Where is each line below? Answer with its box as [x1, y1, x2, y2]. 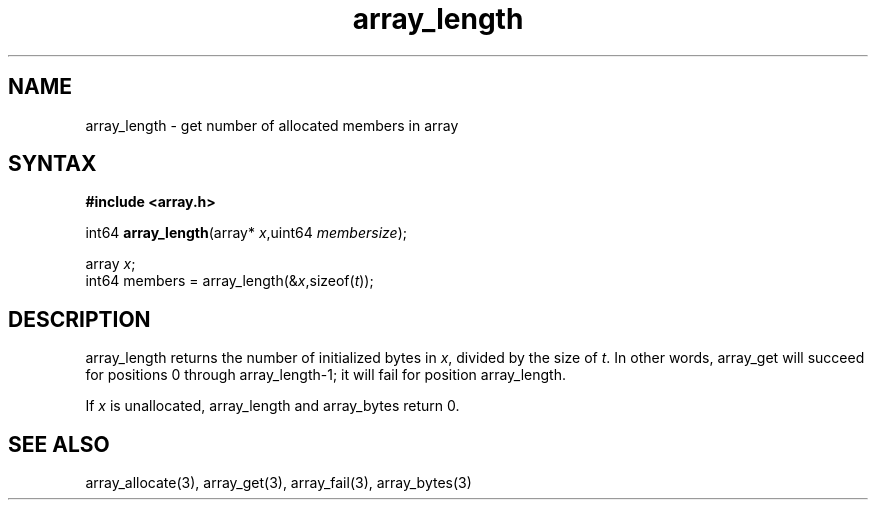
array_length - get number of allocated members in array [85, 116, 459, 134]
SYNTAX [8, 151, 97, 177]
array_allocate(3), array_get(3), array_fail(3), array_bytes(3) [85, 474, 472, 492]
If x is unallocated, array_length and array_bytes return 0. [85, 397, 460, 415]
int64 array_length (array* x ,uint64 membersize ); [85, 224, 407, 242]
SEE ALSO [8, 431, 110, 457]
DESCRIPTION [8, 306, 151, 332]
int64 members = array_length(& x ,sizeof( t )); [85, 272, 374, 290]
